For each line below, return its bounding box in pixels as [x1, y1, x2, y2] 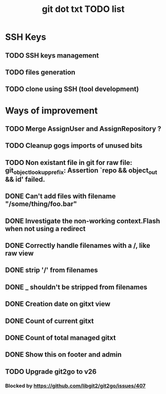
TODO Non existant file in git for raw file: [5, 158, 133, 167]
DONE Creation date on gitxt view [5, 300, 111, 309]
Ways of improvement [5, 105, 98, 116]
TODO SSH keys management [5, 51, 99, 60]
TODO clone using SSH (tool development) [5, 85, 139, 93]
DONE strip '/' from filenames [5, 266, 98, 274]
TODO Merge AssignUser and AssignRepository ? [5, 124, 162, 133]
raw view [5, 249, 34, 258]
